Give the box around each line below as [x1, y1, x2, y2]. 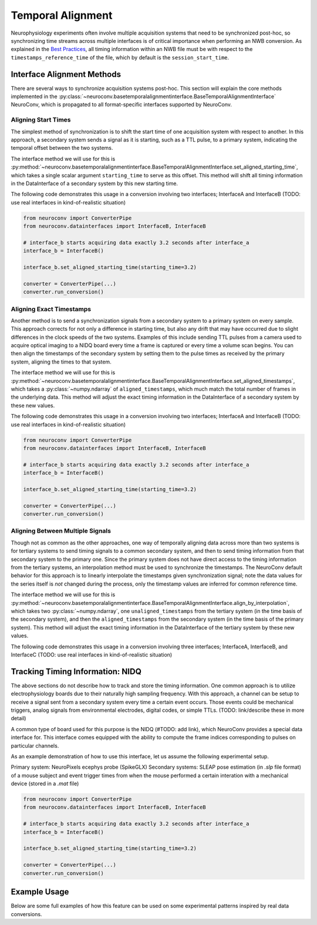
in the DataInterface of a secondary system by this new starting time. [11, 180, 178, 187]
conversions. [11, 910, 42, 917]
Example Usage [11, 887, 69, 897]
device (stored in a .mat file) [11, 780, 79, 787]
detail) [11, 715, 26, 722]
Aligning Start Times [11, 116, 71, 124]
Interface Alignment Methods [11, 69, 122, 79]
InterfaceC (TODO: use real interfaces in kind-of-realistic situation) [11, 651, 173, 658]
